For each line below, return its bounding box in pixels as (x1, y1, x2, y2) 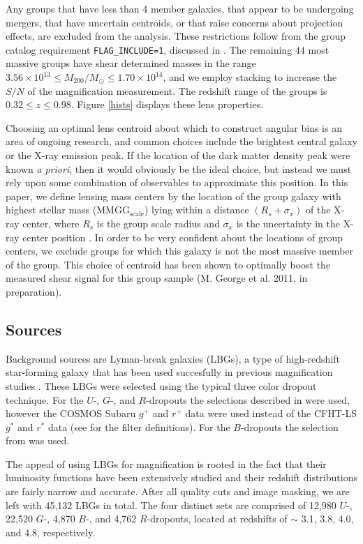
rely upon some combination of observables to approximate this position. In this (6, 175, 348, 190)
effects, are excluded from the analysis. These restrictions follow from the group (6, 29, 346, 43)
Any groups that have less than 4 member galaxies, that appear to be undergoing (6, 1, 354, 15)
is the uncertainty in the (236, 216, 340, 230)
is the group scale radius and (96, 216, 220, 230)
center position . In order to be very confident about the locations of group (22, 229, 343, 244)
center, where (22, 216, 80, 230)
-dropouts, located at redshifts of (147, 511, 288, 526)
